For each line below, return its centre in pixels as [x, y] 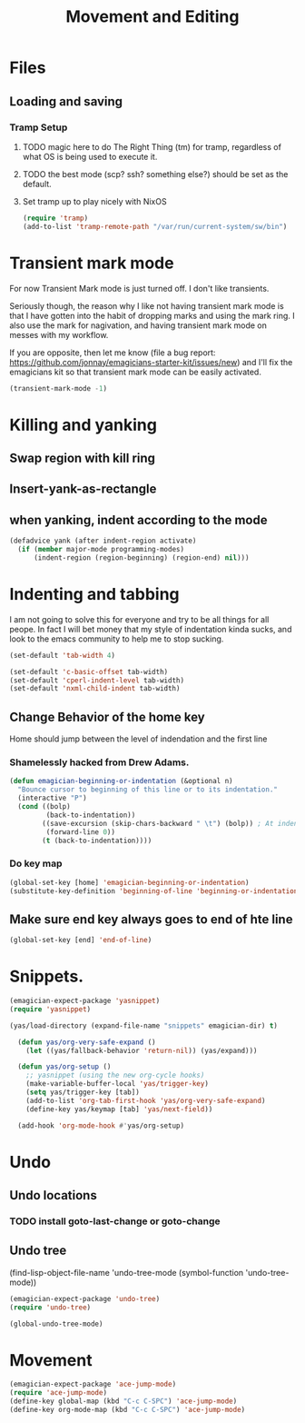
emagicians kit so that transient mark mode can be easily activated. [135, 372]
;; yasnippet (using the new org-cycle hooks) [115, 1075]
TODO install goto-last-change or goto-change [115, 1221]
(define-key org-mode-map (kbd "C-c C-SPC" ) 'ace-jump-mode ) [128, 1410]
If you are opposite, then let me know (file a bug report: [113, 353]
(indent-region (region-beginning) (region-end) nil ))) [141, 557]
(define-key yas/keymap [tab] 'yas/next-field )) [119, 1109]
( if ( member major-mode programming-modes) [101, 550]
